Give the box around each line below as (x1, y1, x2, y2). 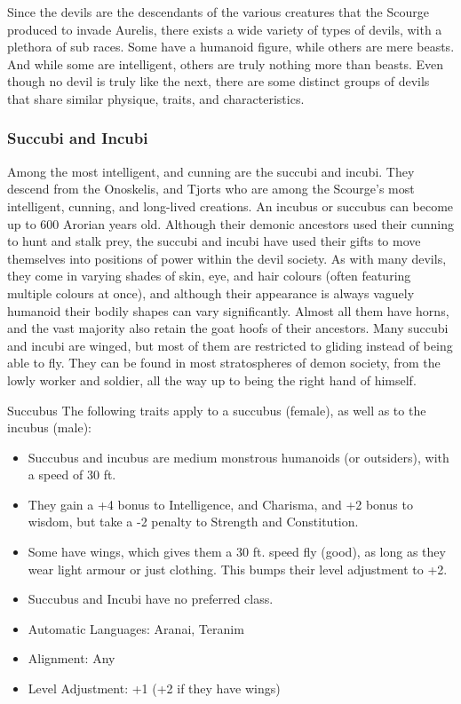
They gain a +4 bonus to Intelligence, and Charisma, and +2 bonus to (28, 494, 413, 513)
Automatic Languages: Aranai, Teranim (28, 619, 244, 637)
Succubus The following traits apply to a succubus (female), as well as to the (7, 400, 426, 419)
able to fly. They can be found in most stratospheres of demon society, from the (7, 353, 441, 372)
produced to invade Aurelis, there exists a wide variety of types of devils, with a (7, 20, 442, 38)
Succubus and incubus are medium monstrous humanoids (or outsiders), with (28, 447, 449, 466)
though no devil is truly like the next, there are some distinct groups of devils (7, 72, 430, 91)
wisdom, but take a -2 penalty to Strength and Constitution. (28, 512, 359, 531)
